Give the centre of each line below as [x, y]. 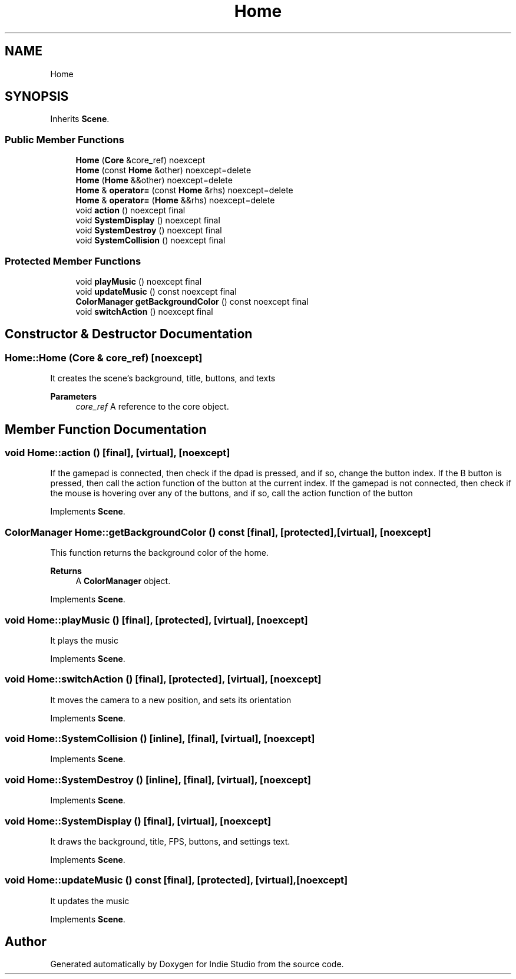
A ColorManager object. [123, 581]
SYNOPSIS [37, 97]
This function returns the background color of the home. [159, 553]
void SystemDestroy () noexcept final [149, 230]
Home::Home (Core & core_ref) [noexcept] [104, 357]
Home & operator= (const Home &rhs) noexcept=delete [184, 190]
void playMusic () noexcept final [139, 281]
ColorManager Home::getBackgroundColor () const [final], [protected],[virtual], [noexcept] [218, 532]
